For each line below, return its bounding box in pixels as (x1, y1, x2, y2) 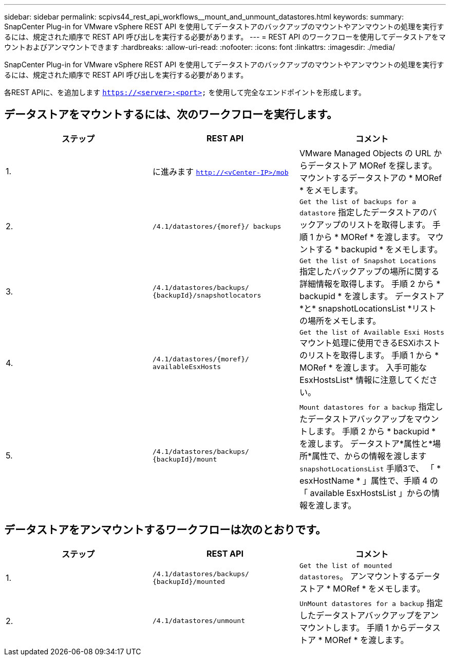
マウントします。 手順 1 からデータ (299, 622, 433, 633)
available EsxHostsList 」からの (310, 487, 432, 498)
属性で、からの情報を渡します (311, 450, 427, 461)
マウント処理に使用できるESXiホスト (299, 337, 441, 348)
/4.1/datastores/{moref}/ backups (152, 222, 282, 230)
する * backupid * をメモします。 (315, 244, 443, 254)
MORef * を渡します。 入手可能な (299, 362, 427, 373)
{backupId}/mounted (152, 578, 225, 586)
